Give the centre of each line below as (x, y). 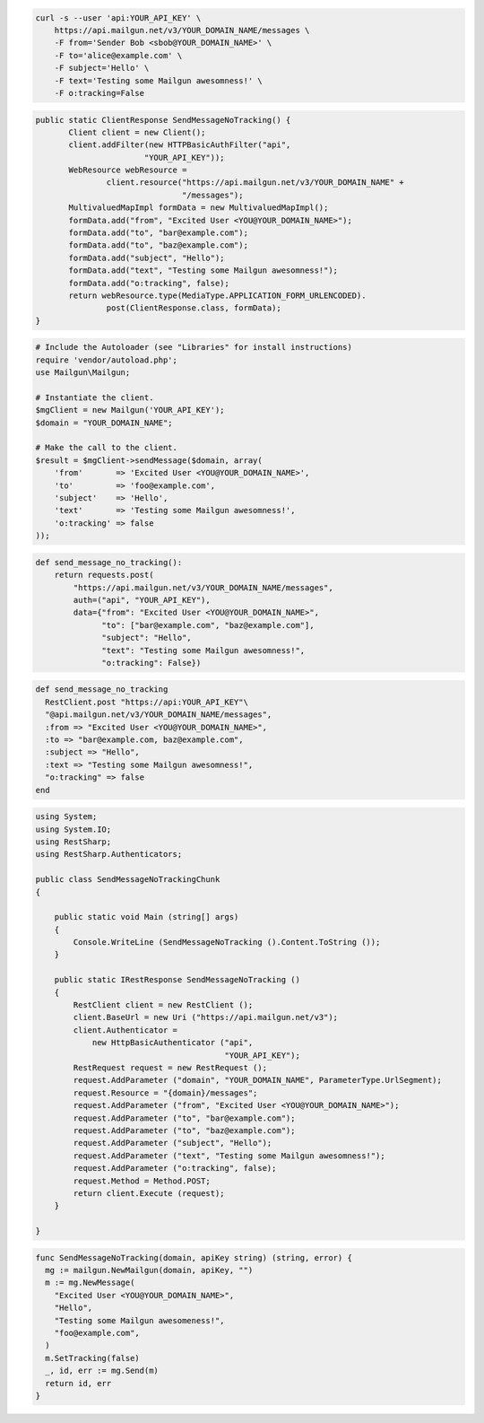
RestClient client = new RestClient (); (163, 1005)
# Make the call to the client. (107, 448)
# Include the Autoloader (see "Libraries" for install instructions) (194, 347)
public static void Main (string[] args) (147, 917)
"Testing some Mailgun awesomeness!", (139, 1320)
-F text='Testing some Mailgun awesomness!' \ (159, 80)
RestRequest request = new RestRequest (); (170, 1068)
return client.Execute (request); (149, 1193)
